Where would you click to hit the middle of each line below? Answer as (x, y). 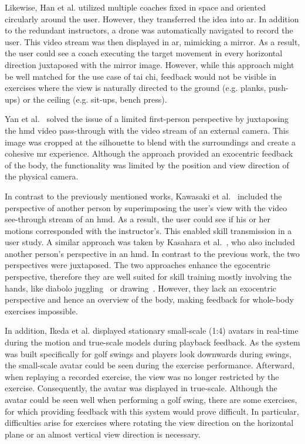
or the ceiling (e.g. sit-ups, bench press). (95, 99)
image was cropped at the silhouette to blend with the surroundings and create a (150, 142)
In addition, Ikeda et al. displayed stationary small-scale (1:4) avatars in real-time (152, 331)
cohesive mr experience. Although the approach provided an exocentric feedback (149, 153)
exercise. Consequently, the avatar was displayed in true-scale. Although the (141, 388)
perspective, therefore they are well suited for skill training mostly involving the (148, 277)
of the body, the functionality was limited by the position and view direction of (147, 165)
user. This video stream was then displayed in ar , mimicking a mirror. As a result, (152, 41)
